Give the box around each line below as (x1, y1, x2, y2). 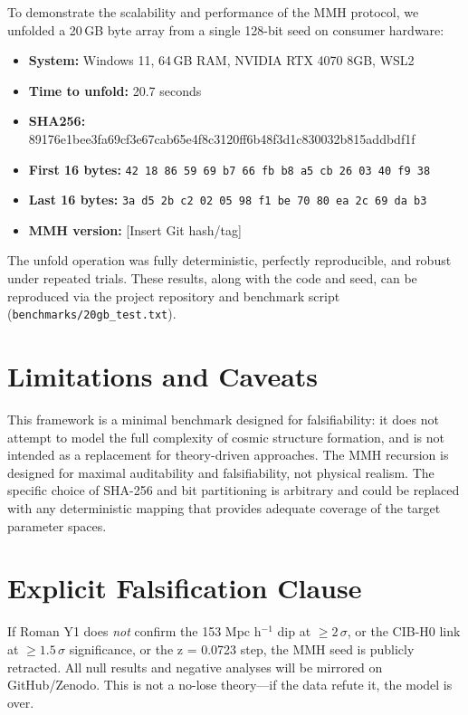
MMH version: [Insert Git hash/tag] (28, 220, 242, 239)
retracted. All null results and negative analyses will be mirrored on (7, 657, 383, 676)
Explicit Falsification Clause (7, 569, 362, 606)
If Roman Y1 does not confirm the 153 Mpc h (7, 622, 262, 641)
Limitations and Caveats (7, 357, 319, 395)
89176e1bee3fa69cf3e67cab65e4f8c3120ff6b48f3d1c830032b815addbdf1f (28, 129, 415, 148)
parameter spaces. (7, 516, 107, 535)
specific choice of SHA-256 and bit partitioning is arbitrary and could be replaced (7, 481, 460, 500)
